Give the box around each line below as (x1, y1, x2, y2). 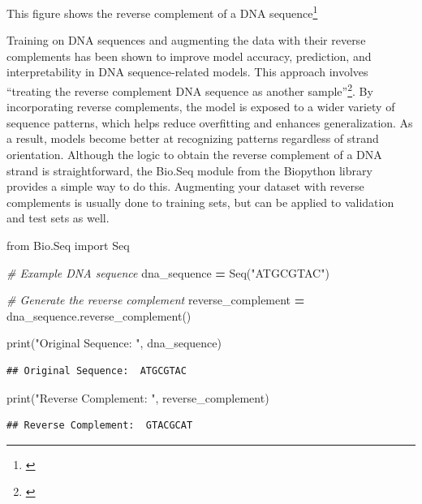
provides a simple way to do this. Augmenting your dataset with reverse (6, 178, 364, 195)
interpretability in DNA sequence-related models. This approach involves (6, 63, 368, 80)
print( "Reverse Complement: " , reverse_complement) (6, 389, 269, 406)
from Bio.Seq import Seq (6, 237, 130, 254)
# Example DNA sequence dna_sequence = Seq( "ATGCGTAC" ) (6, 264, 329, 281)
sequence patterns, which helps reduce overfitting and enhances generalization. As (6, 114, 413, 131)
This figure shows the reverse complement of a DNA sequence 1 (6, 2, 318, 21)
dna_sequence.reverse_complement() (6, 307, 192, 324)
